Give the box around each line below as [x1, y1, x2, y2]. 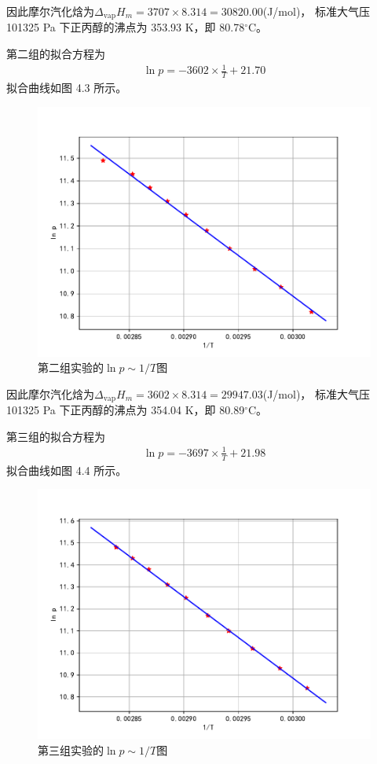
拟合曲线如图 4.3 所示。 [6, 79, 127, 96]
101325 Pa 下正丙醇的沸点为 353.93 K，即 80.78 [6, 19, 245, 35]
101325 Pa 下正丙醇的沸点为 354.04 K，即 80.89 [6, 402, 245, 418]
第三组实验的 [38, 742, 104, 758]
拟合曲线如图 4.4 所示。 [6, 461, 127, 478]
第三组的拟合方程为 [6, 428, 105, 444]
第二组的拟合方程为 [6, 46, 105, 62]
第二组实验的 [38, 359, 104, 376]
